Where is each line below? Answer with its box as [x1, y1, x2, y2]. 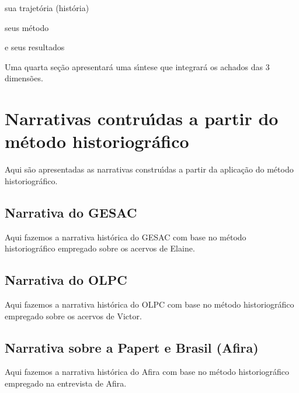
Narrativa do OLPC [5, 271, 127, 289]
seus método [5, 21, 49, 33]
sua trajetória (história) [5, 2, 89, 13]
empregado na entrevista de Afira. [5, 377, 127, 389]
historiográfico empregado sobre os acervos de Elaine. [5, 242, 195, 254]
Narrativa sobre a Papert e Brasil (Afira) [5, 338, 259, 356]
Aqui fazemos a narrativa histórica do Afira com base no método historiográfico [5, 366, 290, 378]
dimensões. [5, 72, 43, 84]
